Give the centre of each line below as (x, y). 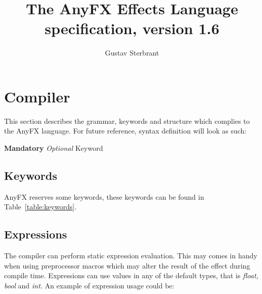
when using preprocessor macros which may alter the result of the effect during (127, 265)
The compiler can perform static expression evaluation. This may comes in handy (131, 256)
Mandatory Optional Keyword (54, 148)
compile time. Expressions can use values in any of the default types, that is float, (131, 275)
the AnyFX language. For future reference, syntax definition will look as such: (125, 131)
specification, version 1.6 (132, 28)
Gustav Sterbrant (132, 53)
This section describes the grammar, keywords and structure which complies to (127, 121)
